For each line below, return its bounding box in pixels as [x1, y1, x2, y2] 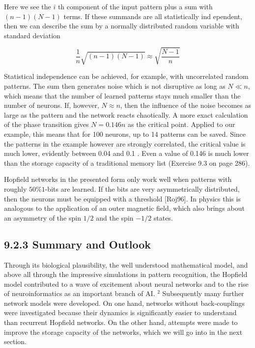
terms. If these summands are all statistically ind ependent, [63, 11, 242, 21]
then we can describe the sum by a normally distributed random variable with [4, 21, 239, 31]
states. [153, 212, 173, 223]
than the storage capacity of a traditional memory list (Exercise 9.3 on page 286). [4, 157, 250, 168]
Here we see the [4, 1, 51, 11]
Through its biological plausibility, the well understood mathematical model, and [4, 259, 248, 270]
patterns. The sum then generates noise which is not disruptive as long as [4, 80, 226, 91]
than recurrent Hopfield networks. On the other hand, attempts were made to [4, 317, 238, 327]
